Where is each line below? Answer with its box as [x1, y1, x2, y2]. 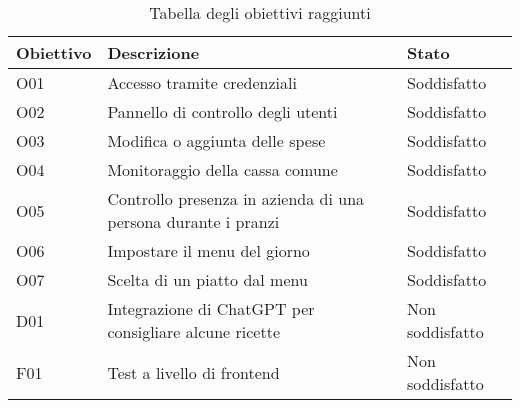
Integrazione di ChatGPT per [107, 297, 315, 320]
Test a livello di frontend [107, 360, 280, 384]
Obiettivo [16, 41, 92, 64]
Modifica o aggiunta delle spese [107, 129, 326, 152]
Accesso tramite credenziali [107, 71, 297, 94]
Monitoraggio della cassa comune [107, 158, 338, 181]
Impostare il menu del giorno [107, 239, 310, 262]
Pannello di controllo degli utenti [107, 100, 338, 123]
